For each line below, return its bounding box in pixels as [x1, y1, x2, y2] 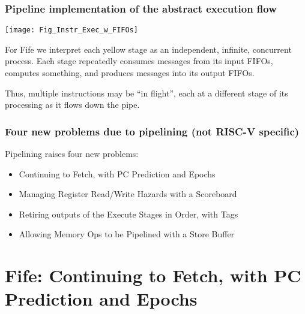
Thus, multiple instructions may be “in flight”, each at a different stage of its [5, 86, 288, 99]
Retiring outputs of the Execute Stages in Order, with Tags [19, 207, 238, 220]
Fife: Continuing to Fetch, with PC [5, 263, 301, 288]
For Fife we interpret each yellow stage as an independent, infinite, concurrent [5, 43, 292, 55]
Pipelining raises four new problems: [5, 147, 139, 160]
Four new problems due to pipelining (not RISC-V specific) [5, 123, 300, 138]
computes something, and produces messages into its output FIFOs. [5, 67, 255, 79]
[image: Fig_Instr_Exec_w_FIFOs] [5, 26, 138, 35]
